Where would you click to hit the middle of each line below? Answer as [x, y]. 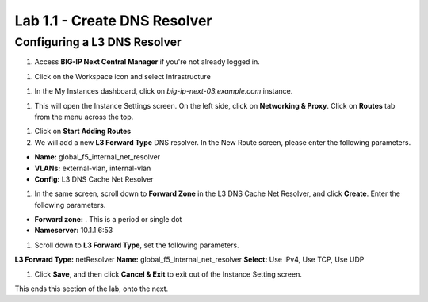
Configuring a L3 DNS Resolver [98, 42]
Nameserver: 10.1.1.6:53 [74, 231]
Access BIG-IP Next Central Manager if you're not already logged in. [147, 62]
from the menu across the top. [84, 117]
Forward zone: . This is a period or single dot [108, 220]
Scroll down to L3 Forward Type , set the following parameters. [137, 245]
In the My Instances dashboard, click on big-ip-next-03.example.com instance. [164, 91]
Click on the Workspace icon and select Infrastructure [123, 76]
